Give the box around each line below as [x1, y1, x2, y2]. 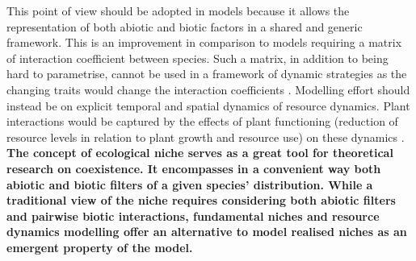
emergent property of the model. [6, 238, 193, 255]
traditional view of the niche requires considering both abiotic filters [6, 192, 396, 209]
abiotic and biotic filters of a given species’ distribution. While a [6, 176, 373, 193]
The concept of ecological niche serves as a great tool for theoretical [6, 144, 393, 161]
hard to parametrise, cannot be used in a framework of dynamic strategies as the [6, 65, 407, 82]
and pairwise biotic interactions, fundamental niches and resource [6, 207, 380, 224]
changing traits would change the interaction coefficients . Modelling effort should [6, 81, 410, 97]
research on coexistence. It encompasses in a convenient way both [6, 159, 381, 176]
